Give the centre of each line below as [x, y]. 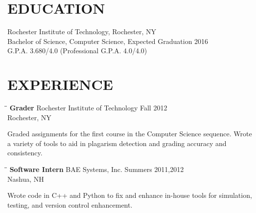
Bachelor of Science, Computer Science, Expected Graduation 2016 [108, 41]
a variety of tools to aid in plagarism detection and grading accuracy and [117, 143]
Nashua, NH [26, 179]
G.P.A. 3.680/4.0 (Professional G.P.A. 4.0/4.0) [77, 51]
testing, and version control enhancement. [70, 204]
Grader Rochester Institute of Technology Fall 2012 [88, 108]
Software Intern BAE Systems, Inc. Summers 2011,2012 [97, 169]
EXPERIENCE [60, 84]
